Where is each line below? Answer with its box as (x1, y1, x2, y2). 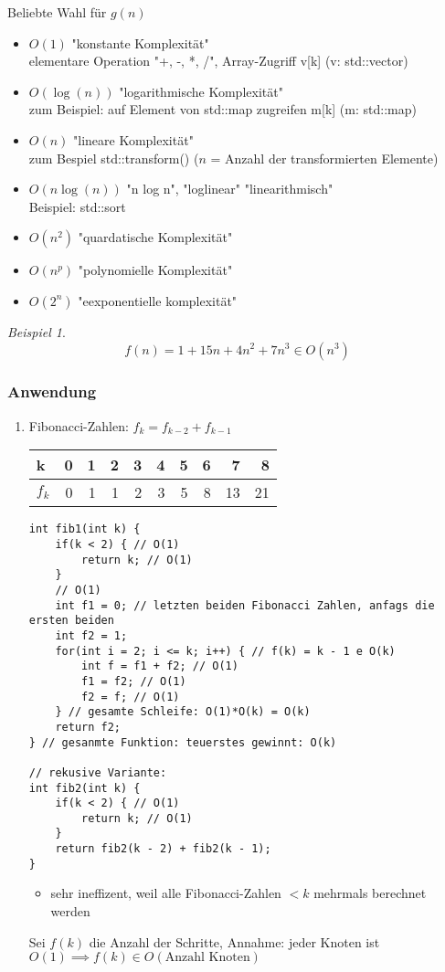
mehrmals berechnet (313, 883, 427, 903)
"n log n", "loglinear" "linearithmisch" (126, 179, 334, 198)
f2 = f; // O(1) (81, 690, 180, 703)
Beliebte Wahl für (7, 3, 107, 21)
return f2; (55, 720, 122, 734)
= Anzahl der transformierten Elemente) (210, 148, 439, 167)
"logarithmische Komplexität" (119, 81, 283, 100)
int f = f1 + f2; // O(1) (81, 660, 238, 673)
